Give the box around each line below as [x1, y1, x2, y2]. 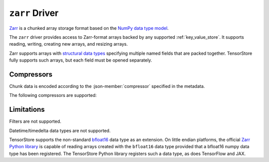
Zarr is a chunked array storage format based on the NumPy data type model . [9, 25, 169, 31]
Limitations [9, 105, 45, 114]
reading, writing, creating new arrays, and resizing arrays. [9, 41, 128, 47]
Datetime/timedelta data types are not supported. [9, 127, 111, 134]
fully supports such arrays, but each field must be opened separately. [9, 57, 152, 63]
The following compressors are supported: [9, 92, 97, 98]
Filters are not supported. [9, 118, 62, 124]
